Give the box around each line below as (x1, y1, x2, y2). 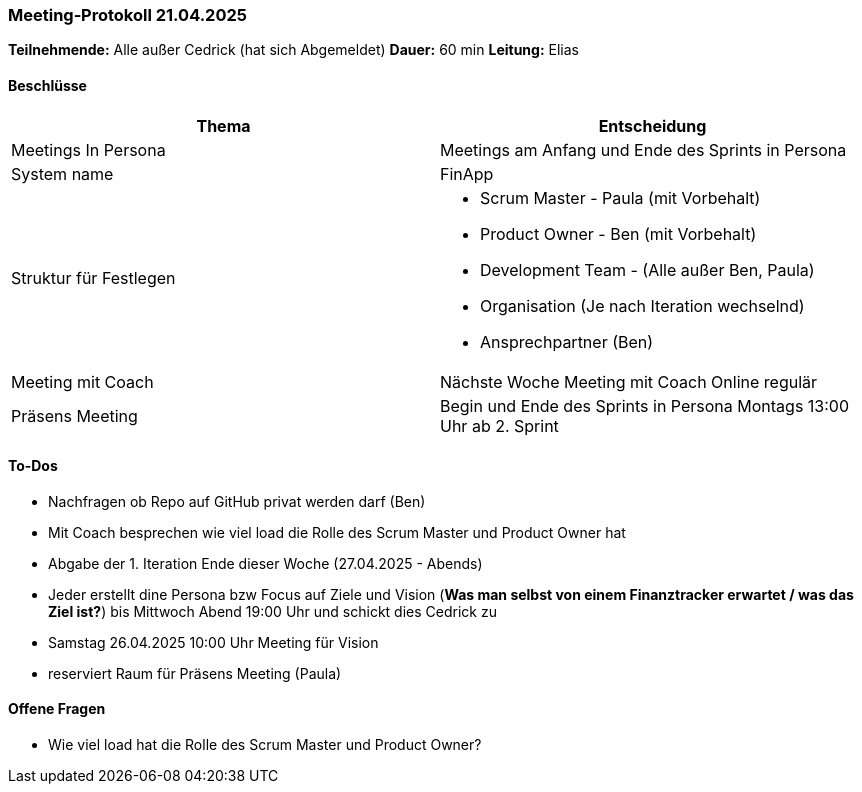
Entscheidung (598, 115, 707, 136)
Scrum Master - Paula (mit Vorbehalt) (480, 187, 761, 208)
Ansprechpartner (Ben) (480, 331, 654, 352)
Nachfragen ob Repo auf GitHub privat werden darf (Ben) (48, 492, 426, 510)
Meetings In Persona (11, 139, 166, 160)
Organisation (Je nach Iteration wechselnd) (480, 295, 805, 316)
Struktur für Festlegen (11, 267, 176, 288)
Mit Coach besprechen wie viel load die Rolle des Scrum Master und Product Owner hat (48, 523, 626, 541)
